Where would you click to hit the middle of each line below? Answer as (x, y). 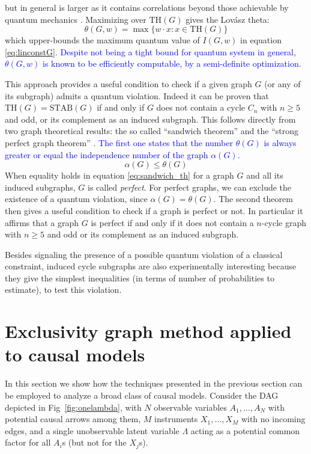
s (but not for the (94, 442)
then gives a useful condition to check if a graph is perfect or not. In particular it (154, 210)
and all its (265, 175)
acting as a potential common (245, 430)
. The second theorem (253, 199)
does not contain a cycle (201, 107)
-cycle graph (284, 222)
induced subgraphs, (40, 187)
